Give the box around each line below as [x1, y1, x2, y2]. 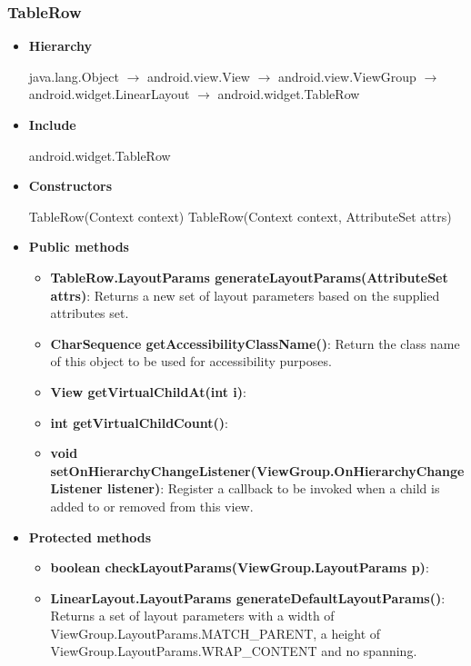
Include [28, 115, 76, 134]
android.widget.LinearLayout [28, 84, 190, 104]
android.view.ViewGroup [277, 66, 416, 85]
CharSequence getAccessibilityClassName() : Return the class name [50, 333, 460, 353]
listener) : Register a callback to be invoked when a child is [107, 479, 440, 498]
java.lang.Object [28, 66, 119, 85]
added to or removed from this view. [50, 496, 254, 515]
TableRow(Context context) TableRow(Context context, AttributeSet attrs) [28, 206, 452, 225]
